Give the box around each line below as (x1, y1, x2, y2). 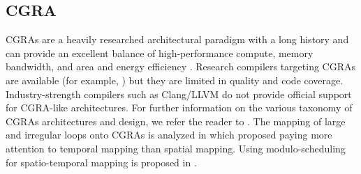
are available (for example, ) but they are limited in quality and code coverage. (6, 72, 344, 87)
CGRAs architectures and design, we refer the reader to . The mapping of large (6, 113, 346, 128)
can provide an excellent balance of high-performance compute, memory (6, 45, 314, 60)
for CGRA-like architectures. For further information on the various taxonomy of (6, 100, 353, 115)
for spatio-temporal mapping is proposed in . (6, 155, 197, 169)
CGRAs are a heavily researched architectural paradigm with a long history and (6, 32, 349, 47)
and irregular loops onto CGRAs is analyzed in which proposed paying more (6, 127, 332, 142)
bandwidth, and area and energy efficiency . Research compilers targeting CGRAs (6, 59, 356, 74)
